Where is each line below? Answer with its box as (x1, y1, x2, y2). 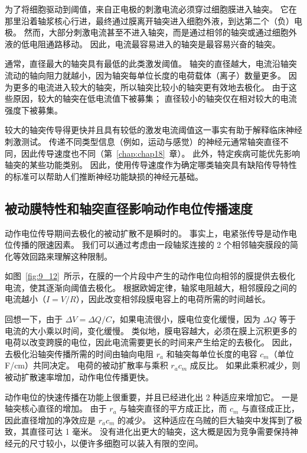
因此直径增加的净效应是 (5, 413, 96, 426)
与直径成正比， (241, 402, 300, 415)
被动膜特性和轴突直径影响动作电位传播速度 (5, 199, 253, 217)
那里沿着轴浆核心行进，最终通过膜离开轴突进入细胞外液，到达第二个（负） (5, 14, 294, 27)
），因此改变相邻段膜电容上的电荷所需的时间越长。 (76, 293, 270, 305)
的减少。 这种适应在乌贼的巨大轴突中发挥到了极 (117, 413, 302, 426)
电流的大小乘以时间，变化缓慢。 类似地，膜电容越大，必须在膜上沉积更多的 (5, 324, 297, 336)
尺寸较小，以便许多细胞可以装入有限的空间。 (29, 437, 203, 449)
